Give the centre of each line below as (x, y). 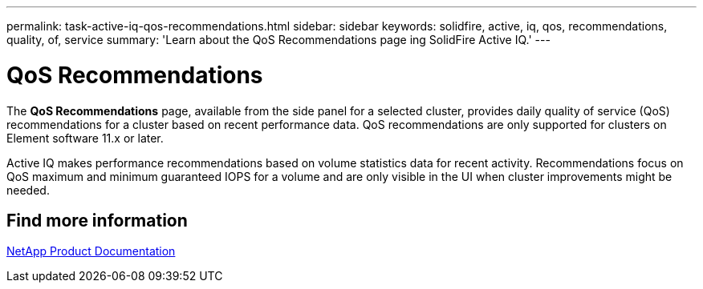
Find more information (97, 220)
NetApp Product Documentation (91, 251)
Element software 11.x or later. (85, 138)
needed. (28, 190)
